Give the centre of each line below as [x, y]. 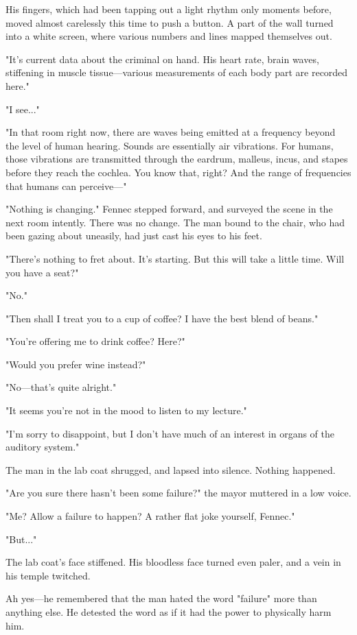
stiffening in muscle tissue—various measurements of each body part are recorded [177, 72]
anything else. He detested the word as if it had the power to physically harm [169, 612]
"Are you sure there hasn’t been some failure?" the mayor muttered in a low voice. [178, 493]
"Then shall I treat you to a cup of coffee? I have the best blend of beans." [162, 318]
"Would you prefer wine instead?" [76, 364]
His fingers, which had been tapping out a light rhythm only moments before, [169, 9]
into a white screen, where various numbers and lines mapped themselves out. [169, 36]
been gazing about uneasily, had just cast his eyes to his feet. [134, 236]
